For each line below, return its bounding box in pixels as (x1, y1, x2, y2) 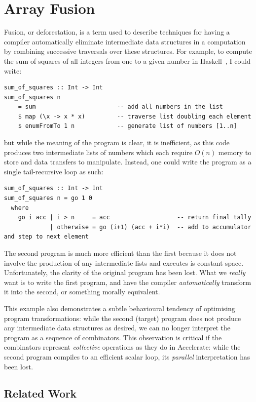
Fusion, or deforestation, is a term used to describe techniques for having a (4, 27, 230, 37)
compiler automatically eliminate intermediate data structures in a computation (4, 36, 246, 46)
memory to (218, 147, 252, 157)
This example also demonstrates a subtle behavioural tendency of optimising (4, 303, 235, 313)
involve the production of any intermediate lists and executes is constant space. (4, 257, 244, 268)
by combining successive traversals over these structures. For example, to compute (4, 46, 252, 56)
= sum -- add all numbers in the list (18, 103, 223, 111)
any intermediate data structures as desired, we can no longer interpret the (4, 322, 231, 333)
